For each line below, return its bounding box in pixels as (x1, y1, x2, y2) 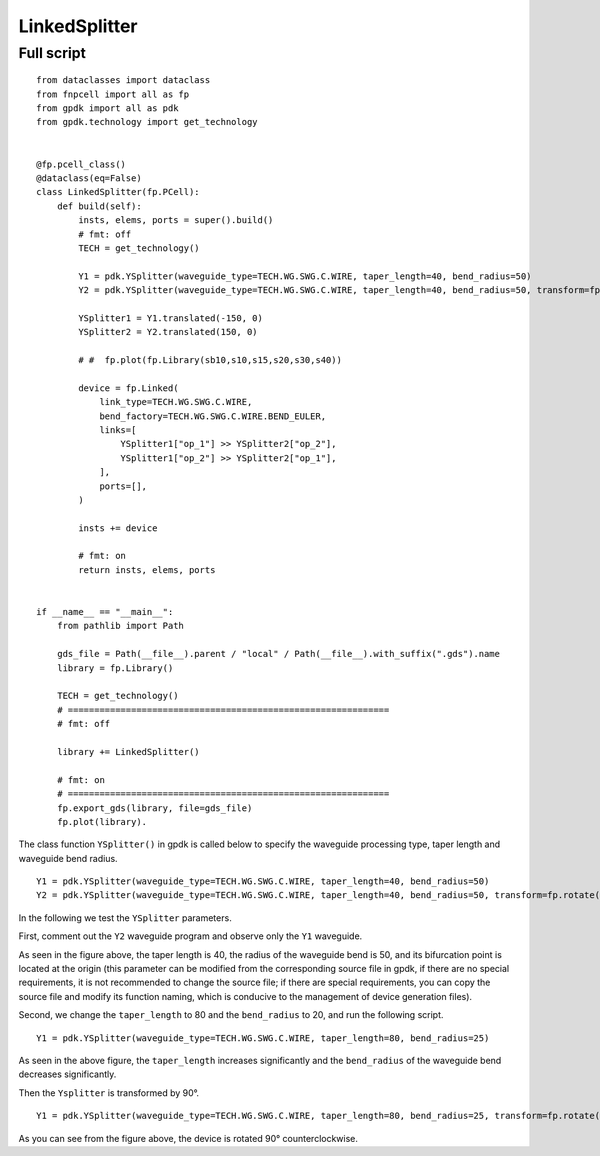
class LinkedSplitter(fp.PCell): (36, 186, 200, 198)
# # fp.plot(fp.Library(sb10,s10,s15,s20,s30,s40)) (78, 355, 342, 366)
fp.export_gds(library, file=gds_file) (56, 802, 253, 814)
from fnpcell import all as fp (36, 88, 190, 100)
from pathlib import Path (56, 620, 185, 632)
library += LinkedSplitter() (56, 746, 200, 757)
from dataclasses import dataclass (36, 75, 211, 86)
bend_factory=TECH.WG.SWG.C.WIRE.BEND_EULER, (99, 410, 327, 422)
